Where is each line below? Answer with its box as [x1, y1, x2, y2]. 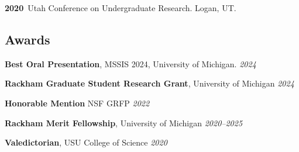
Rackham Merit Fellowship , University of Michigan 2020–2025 [5, 116, 243, 129]
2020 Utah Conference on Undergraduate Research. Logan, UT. [5, 2, 236, 13]
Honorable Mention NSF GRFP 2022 [5, 96, 150, 109]
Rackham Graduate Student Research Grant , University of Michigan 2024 [5, 77, 294, 89]
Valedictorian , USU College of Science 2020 [5, 136, 167, 148]
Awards [5, 30, 50, 48]
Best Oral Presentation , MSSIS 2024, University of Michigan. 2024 [5, 57, 256, 70]
